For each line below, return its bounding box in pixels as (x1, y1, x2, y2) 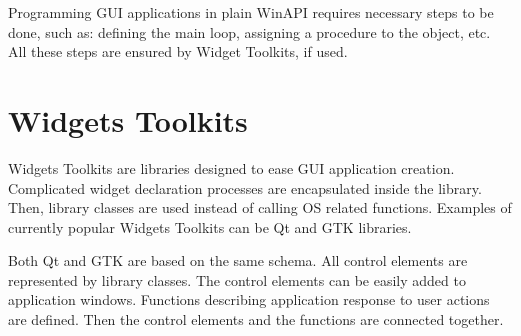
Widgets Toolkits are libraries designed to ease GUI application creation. (8, 157, 455, 178)
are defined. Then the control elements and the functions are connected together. (8, 309, 504, 330)
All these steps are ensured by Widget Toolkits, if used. (8, 41, 348, 62)
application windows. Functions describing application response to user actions (8, 289, 490, 310)
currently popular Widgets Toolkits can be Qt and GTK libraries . (8, 216, 412, 237)
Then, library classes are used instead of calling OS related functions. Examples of (8, 197, 512, 218)
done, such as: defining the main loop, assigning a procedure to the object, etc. (8, 21, 491, 42)
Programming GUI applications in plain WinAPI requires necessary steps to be (8, 2, 494, 22)
